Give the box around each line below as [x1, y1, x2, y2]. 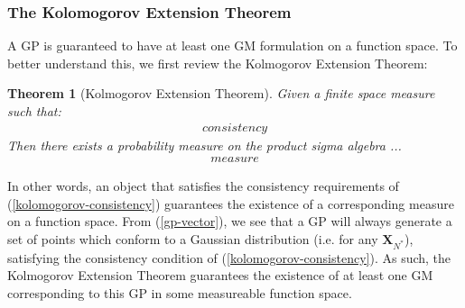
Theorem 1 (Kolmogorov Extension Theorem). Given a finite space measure [7, 84, 435, 103]
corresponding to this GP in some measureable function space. [7, 283, 352, 302]
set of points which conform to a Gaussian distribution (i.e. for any [7, 230, 378, 249]
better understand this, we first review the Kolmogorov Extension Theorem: [7, 53, 428, 72]
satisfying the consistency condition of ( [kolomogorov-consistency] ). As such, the [7, 248, 451, 267]
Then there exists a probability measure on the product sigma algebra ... [7, 135, 402, 154]
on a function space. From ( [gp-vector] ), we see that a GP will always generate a [7, 212, 452, 231]
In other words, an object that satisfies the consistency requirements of [7, 177, 399, 195]
